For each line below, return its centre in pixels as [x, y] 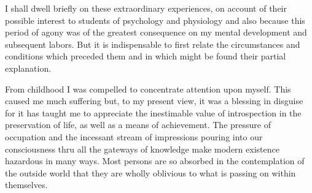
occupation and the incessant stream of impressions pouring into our [134, 136]
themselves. [26, 185]
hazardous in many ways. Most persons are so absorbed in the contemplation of [155, 161]
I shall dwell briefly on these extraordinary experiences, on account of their [146, 8]
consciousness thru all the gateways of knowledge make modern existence [142, 149]
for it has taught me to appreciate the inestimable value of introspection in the [153, 112]
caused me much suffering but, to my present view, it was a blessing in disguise [154, 101]
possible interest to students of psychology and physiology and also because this [155, 20]
